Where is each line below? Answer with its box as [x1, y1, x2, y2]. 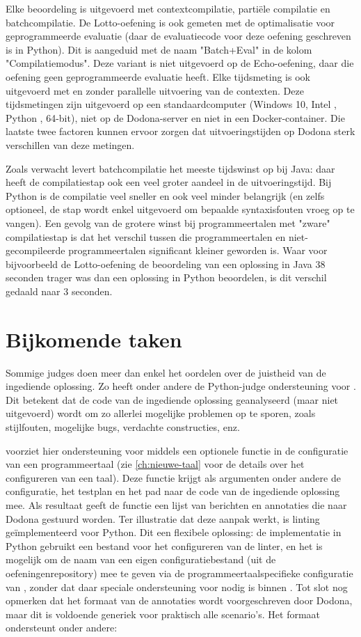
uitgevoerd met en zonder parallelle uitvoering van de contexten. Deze [6, 83, 304, 97]
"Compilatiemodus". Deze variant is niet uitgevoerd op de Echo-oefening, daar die [6, 56, 354, 70]
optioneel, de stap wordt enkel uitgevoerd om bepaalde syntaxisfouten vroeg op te [6, 202, 355, 217]
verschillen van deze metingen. [6, 137, 135, 152]
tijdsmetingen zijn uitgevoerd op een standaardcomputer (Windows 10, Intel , [6, 97, 337, 111]
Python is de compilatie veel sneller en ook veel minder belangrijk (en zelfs [6, 188, 325, 203]
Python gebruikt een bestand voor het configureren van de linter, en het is [6, 538, 323, 553]
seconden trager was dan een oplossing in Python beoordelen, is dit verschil [6, 270, 327, 285]
